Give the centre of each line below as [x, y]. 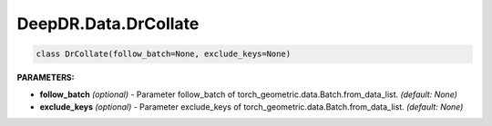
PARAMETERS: [46, 78]
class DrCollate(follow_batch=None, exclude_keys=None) [164, 54]
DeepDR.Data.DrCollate [108, 24]
